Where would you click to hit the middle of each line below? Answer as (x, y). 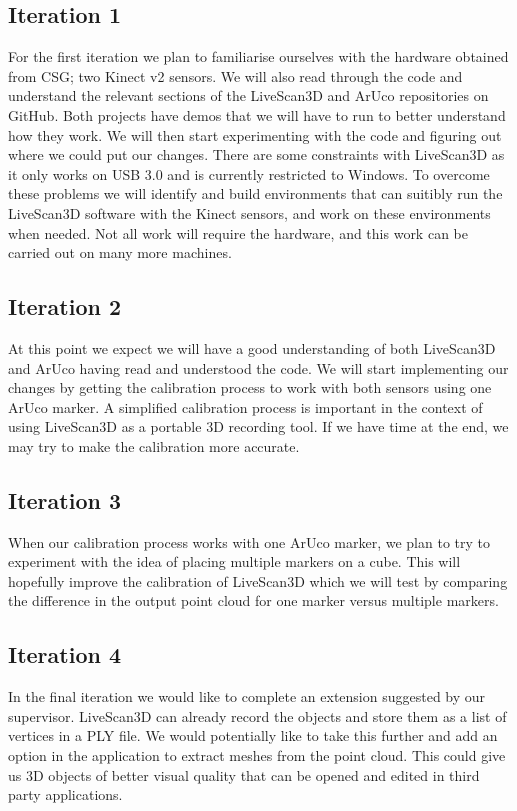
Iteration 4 (65, 654)
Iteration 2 (65, 306)
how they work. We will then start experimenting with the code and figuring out (255, 134)
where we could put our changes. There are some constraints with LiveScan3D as (256, 154)
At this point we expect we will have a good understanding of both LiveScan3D (252, 347)
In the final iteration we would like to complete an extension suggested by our (247, 696)
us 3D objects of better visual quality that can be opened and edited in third (244, 774)
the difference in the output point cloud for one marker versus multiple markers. (253, 600)
